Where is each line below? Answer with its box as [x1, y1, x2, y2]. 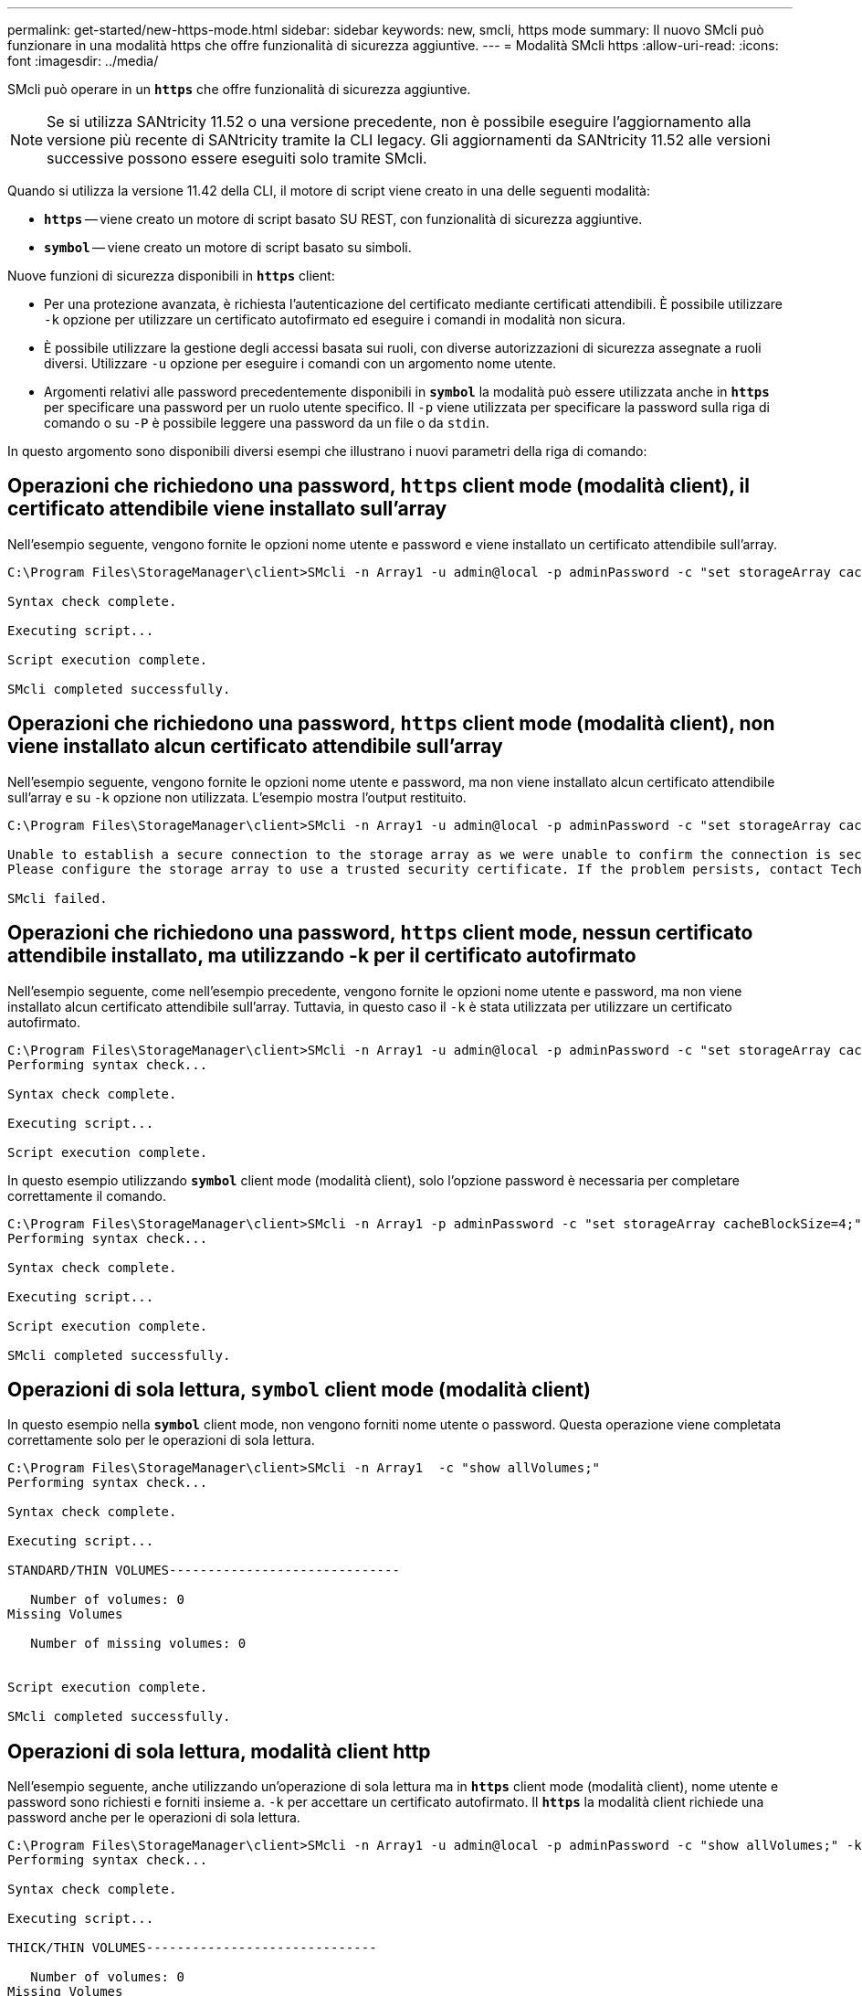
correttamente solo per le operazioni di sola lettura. [7, 1432, 315, 1449]
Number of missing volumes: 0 [30, 1636, 247, 1651]
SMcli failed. [7, 890, 108, 906]
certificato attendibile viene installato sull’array [7, 497, 447, 521]
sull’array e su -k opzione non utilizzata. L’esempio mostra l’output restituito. [7, 789, 467, 805]
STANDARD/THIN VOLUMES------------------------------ [7, 1563, 400, 1578]
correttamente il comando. [7, 1187, 166, 1204]
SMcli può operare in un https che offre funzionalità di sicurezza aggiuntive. [7, 81, 471, 97]
